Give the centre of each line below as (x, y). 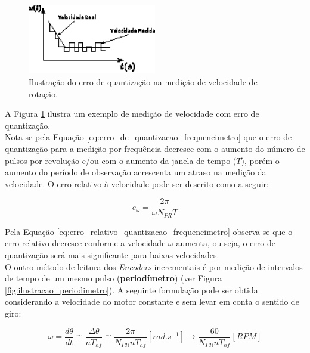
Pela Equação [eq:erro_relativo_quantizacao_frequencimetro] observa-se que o (149, 231)
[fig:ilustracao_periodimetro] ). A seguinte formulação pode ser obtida (131, 289)
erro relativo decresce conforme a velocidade (85, 243)
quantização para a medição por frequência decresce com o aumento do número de (155, 148)
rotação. (44, 93)
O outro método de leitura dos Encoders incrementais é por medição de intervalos (154, 266)
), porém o (260, 160)
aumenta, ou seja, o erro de (226, 243)
